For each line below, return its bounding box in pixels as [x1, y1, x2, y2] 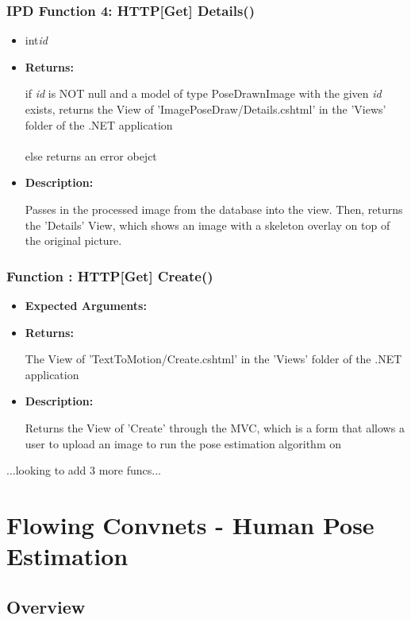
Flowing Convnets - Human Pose [6, 508, 375, 541]
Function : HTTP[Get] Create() [6, 265, 213, 285]
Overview [6, 594, 86, 618]
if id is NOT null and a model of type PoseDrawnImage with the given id [25, 85, 382, 102]
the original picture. [25, 232, 122, 249]
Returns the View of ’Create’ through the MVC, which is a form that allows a [25, 419, 405, 436]
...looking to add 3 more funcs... [6, 462, 161, 479]
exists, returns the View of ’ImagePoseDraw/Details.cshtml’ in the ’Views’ [25, 101, 386, 117]
